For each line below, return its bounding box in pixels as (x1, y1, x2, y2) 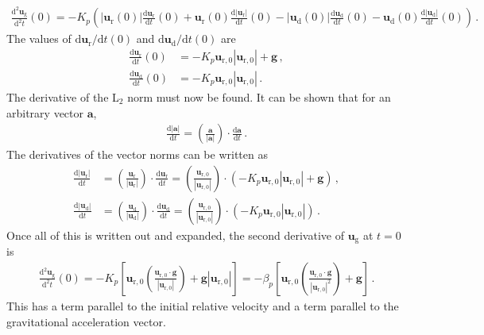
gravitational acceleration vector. (6, 313, 166, 329)
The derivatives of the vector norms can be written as (6, 146, 268, 163)
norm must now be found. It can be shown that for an (127, 88, 391, 105)
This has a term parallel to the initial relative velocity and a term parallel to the (6, 297, 399, 314)
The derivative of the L (6, 88, 119, 105)
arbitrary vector (6, 104, 84, 121)
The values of (6, 30, 72, 47)
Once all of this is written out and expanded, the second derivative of (6, 226, 344, 243)
